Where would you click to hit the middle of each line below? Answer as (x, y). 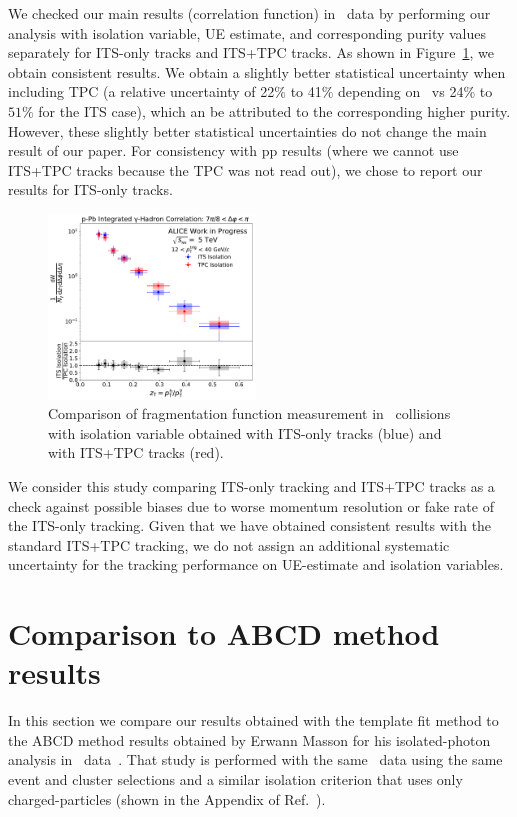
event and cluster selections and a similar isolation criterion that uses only (235, 779)
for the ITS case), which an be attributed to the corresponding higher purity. (274, 110)
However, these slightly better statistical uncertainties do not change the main (247, 130)
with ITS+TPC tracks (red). (136, 452)
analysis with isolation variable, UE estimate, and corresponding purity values (247, 32)
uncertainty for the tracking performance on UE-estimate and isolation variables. (256, 564)
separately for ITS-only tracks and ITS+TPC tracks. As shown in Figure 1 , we (251, 52)
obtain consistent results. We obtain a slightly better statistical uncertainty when (257, 71)
